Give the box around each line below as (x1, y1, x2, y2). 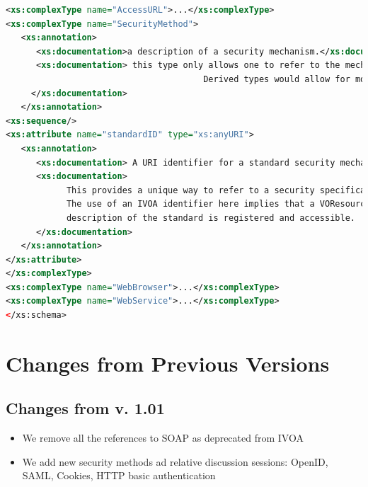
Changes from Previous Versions (6, 348, 330, 377)
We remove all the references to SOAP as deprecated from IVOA (22, 430, 304, 445)
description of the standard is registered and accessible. (66, 212, 355, 223)
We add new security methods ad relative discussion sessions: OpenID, (22, 454, 328, 469)
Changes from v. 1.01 (6, 397, 165, 419)
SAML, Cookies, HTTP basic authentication (22, 468, 216, 483)
